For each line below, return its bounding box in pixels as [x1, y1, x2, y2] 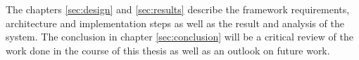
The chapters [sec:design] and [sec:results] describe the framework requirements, [6, 2, 350, 16]
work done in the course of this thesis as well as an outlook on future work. [6, 43, 330, 57]
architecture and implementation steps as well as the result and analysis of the [6, 15, 344, 30]
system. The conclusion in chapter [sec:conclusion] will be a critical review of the [6, 29, 353, 44]
